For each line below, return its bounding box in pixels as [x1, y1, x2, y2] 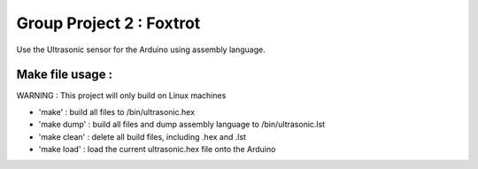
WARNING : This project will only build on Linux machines [16, 90, 227, 101]
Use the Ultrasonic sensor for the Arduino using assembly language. [16, 44, 266, 55]
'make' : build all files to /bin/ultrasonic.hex [38, 106, 195, 117]
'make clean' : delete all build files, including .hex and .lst [38, 131, 247, 142]
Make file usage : [16, 67, 113, 82]
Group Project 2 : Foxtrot [16, 13, 201, 33]
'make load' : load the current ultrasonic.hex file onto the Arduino [38, 144, 276, 155]
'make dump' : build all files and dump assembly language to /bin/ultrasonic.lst [38, 119, 326, 130]
